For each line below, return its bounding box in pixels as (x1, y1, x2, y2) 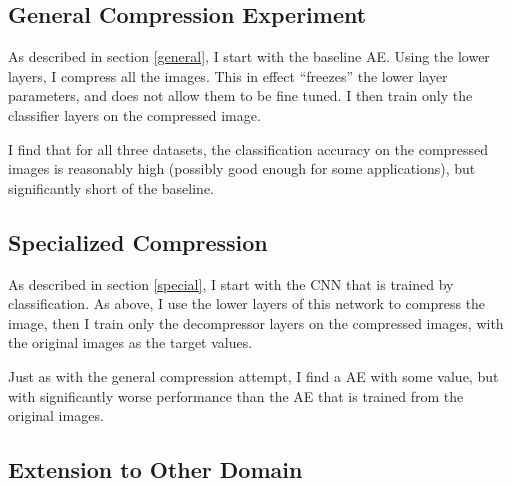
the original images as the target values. (8, 332, 253, 353)
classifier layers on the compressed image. (8, 104, 261, 125)
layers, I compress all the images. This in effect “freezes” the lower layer (8, 65, 448, 86)
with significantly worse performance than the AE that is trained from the (8, 385, 464, 406)
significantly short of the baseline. (8, 177, 215, 198)
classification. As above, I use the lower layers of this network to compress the (8, 293, 486, 314)
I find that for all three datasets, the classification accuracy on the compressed (8, 138, 489, 159)
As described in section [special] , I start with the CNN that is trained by (8, 273, 454, 294)
